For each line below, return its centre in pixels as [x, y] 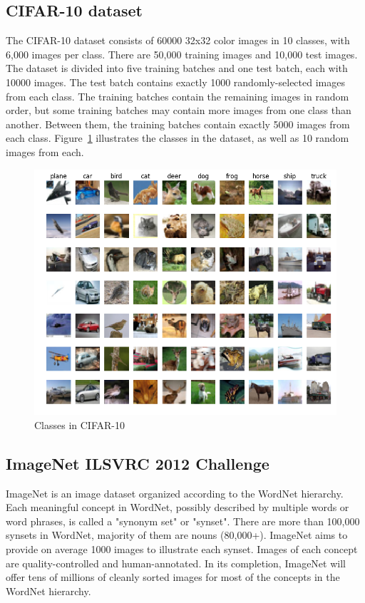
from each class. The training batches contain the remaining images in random [178, 96]
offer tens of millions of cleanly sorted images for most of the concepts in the [173, 577]
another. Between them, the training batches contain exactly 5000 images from [178, 124]
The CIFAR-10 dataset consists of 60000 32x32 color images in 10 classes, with [178, 40]
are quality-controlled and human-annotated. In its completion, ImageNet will [176, 563]
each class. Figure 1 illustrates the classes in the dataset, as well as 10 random [178, 138]
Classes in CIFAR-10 [79, 424]
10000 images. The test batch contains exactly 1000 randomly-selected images [175, 82]
